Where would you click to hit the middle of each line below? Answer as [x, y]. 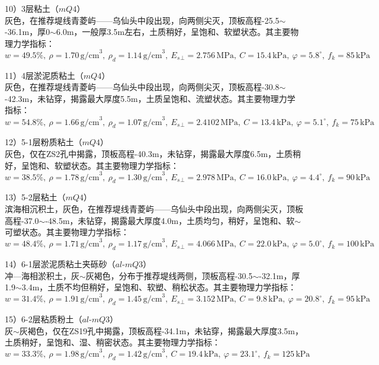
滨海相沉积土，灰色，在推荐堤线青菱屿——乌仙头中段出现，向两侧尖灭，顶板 [154, 209]
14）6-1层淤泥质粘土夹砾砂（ [60, 264]
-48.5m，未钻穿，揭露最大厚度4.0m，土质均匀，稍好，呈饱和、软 [170, 220]
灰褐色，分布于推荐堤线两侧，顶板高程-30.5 [169, 275]
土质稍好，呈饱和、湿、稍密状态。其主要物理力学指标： [113, 342]
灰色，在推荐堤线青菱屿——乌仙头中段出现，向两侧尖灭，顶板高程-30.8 [142, 87]
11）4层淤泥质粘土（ [44, 75]
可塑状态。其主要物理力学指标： [67, 232]
